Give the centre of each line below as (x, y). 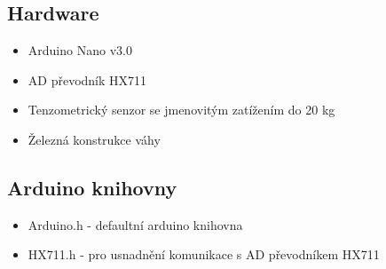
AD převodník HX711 (87, 79)
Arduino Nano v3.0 (80, 50)
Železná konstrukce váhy (94, 139)
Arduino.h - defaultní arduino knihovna (135, 224)
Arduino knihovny (92, 187)
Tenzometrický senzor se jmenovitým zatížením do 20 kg (181, 110)
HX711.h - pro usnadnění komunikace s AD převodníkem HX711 (204, 254)
